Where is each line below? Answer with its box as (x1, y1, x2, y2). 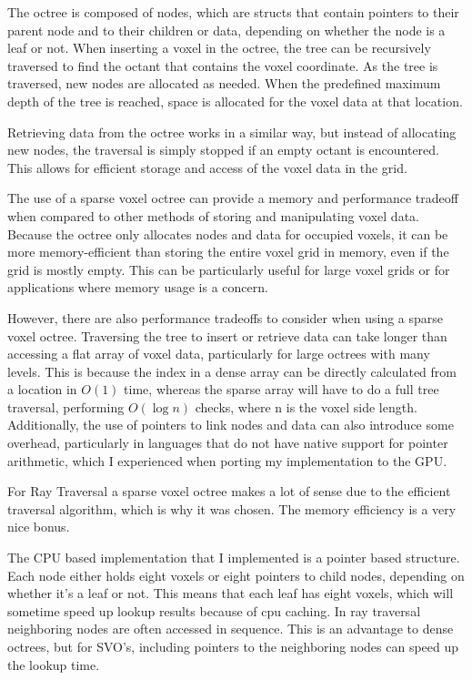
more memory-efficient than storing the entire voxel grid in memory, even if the (7, 242, 449, 261)
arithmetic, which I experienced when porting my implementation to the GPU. (7, 451, 447, 470)
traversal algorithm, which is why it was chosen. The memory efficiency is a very (7, 499, 457, 518)
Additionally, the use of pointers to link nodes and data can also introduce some (7, 415, 454, 434)
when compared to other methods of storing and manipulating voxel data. (7, 206, 419, 225)
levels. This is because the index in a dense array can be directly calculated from (7, 361, 457, 381)
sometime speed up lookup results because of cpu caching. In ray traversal (7, 601, 421, 620)
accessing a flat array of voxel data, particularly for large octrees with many (7, 344, 430, 363)
